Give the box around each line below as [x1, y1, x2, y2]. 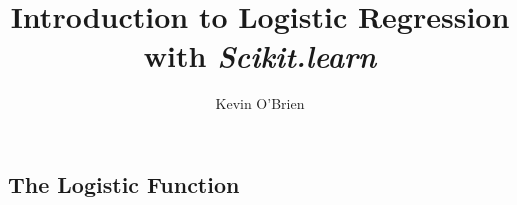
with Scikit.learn [143, 35, 377, 77]
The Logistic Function [8, 168, 240, 199]
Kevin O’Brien [215, 93, 305, 114]
